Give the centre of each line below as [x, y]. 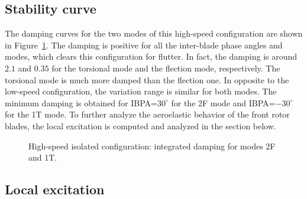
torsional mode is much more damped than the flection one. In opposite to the [147, 79]
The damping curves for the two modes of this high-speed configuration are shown [154, 33]
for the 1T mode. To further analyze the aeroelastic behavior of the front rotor [147, 114]
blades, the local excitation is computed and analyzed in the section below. [140, 125]
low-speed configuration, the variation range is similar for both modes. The [141, 91]
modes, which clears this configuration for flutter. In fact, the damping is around [151, 56]
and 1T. [43, 157]
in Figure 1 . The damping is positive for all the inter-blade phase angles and [144, 45]
